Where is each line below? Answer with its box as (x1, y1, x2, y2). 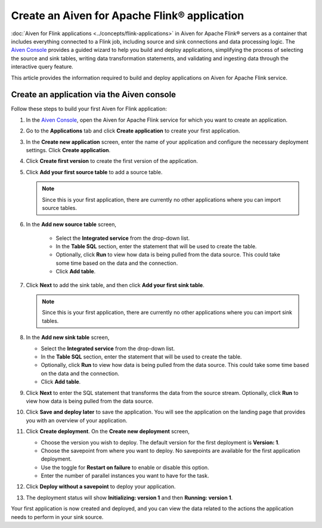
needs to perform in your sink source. (11, 513, 104, 520)
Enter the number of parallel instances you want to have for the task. (41, 472, 209, 480)
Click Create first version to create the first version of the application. (26, 158, 198, 165)
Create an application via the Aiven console (11, 89, 176, 100)
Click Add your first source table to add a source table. (26, 168, 163, 175)
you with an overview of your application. (26, 416, 128, 424)
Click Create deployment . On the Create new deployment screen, (26, 428, 190, 435)
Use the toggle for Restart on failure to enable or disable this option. (41, 464, 209, 471)
